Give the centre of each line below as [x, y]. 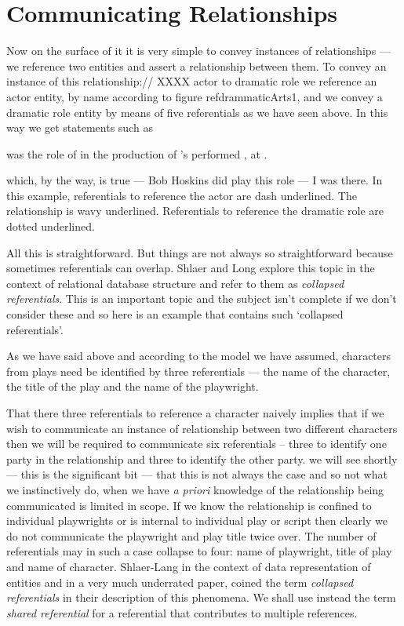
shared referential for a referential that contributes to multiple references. [182, 612]
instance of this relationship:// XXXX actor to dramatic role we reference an [192, 81]
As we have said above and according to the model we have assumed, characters [199, 356]
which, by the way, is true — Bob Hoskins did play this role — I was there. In [195, 180]
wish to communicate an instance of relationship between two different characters [202, 428]
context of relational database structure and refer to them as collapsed [175, 283]
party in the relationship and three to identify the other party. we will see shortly [202, 459]
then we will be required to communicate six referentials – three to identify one [197, 444]
